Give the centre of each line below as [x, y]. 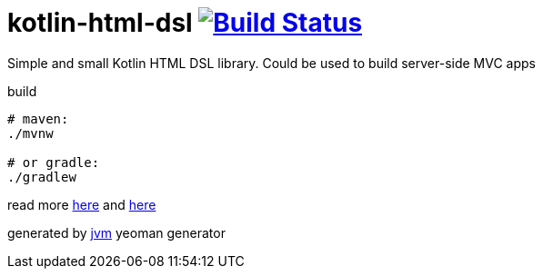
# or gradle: [54, 162]
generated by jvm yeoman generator [116, 232]
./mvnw [30, 133]
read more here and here [82, 204]
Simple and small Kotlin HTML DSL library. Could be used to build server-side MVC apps [271, 63]
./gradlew [42, 177]
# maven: [38, 118]
